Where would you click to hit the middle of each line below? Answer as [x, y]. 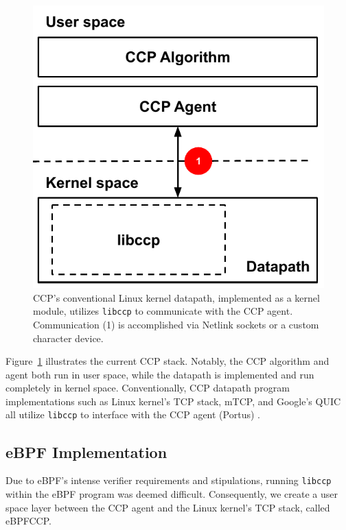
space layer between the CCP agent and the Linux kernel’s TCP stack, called [168, 507]
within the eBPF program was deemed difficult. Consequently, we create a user [172, 493]
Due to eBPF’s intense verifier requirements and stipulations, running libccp [169, 480]
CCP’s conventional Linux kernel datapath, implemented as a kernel [176, 297]
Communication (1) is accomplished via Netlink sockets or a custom [176, 324]
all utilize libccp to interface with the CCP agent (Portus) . [133, 414]
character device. [68, 338]
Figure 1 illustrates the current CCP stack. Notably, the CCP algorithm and [168, 361]
